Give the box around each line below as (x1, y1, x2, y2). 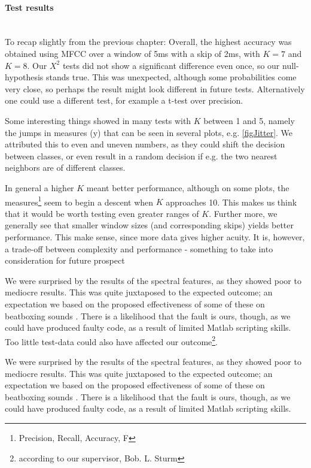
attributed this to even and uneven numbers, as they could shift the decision (5, 138, 285, 150)
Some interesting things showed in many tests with (5, 114, 191, 126)
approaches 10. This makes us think (166, 195, 297, 208)
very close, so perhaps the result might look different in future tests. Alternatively (5, 82, 305, 95)
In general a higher (5, 181, 74, 194)
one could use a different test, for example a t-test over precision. (5, 94, 243, 107)
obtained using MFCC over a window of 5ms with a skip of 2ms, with (5, 47, 260, 59)
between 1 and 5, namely (203, 114, 295, 126)
